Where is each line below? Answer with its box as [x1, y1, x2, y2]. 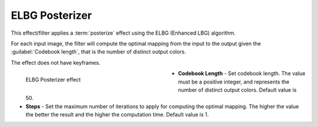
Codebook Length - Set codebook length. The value [178, 70, 306, 77]
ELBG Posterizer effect [25, 76, 81, 83]
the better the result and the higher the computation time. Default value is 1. [25, 111, 209, 118]
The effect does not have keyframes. [11, 59, 101, 66]
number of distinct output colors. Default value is [178, 86, 297, 93]
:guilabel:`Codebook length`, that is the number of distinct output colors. [11, 48, 187, 55]
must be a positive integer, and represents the [178, 78, 290, 85]
